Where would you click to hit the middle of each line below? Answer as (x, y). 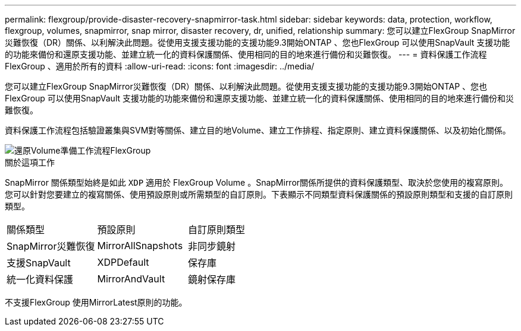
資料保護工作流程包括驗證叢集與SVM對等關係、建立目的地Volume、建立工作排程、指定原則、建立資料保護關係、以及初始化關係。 (258, 130)
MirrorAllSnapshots (140, 246)
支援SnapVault (39, 263)
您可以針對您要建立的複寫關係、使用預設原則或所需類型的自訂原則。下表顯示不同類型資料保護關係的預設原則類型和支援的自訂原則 (259, 194)
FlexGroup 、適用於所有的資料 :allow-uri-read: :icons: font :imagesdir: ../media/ (160, 66)
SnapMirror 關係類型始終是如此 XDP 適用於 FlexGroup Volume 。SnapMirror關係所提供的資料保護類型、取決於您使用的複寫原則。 (257, 182)
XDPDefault (123, 262)
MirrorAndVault (131, 279)
